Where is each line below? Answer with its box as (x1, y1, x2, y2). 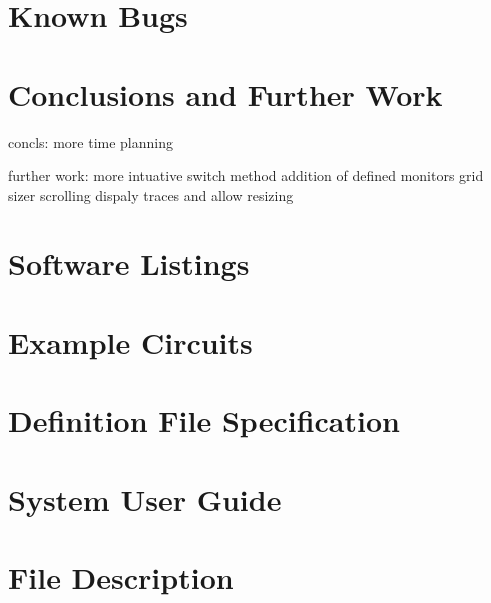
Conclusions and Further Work (8, 73, 443, 114)
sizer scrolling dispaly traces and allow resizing (8, 184, 294, 205)
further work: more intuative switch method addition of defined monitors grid (8, 165, 484, 186)
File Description (8, 556, 234, 597)
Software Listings (8, 243, 250, 284)
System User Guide (8, 478, 282, 519)
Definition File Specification (8, 400, 400, 441)
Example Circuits (8, 321, 253, 362)
